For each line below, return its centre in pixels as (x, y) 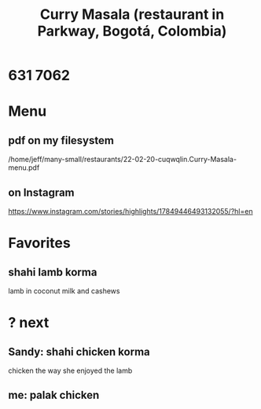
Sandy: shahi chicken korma (79, 352)
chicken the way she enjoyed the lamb (70, 370)
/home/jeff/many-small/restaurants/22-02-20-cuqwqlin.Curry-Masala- (123, 160)
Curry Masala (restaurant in (132, 15)
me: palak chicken (54, 395)
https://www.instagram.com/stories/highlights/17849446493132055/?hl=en (130, 211)
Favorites (39, 243)
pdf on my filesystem (61, 140)
